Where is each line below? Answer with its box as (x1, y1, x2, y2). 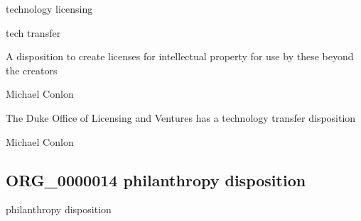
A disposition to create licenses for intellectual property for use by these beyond (6, 49, 354, 64)
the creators (6, 62, 58, 77)
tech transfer (6, 25, 61, 40)
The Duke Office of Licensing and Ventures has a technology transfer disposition (6, 110, 356, 125)
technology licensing (6, 1, 93, 16)
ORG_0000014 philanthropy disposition (6, 169, 306, 191)
